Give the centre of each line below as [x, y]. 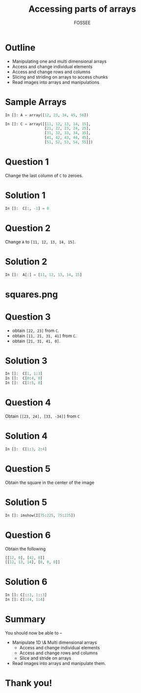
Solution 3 [26, 361]
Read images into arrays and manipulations [56, 82]
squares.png [32, 294]
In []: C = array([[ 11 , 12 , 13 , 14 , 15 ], [48, 124]
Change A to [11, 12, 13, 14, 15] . [40, 242]
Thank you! [29, 683]
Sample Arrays [36, 102]
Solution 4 [26, 436]
